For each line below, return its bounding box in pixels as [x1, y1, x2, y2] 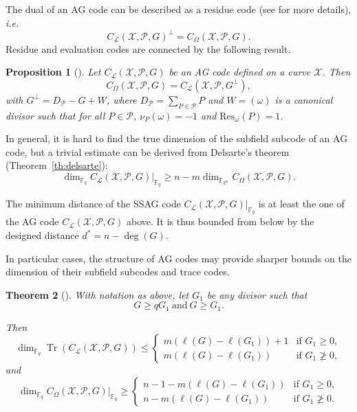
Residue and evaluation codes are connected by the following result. [6, 41, 291, 56]
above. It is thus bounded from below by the [126, 214, 314, 229]
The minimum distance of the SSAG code [6, 196, 181, 211]
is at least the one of [258, 196, 345, 211]
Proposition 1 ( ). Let [6, 65, 101, 79]
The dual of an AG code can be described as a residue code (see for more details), [6, 2, 351, 16]
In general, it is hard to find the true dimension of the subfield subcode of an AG [6, 131, 348, 146]
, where [106, 92, 137, 106]
